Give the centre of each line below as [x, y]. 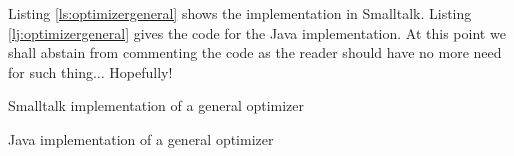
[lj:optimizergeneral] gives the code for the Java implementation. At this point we [257, 32]
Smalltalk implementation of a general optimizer [156, 105]
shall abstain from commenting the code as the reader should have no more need [255, 52]
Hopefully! [141, 71]
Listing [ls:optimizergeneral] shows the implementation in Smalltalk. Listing [240, 13]
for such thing [50, 71]
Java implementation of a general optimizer [141, 138]
